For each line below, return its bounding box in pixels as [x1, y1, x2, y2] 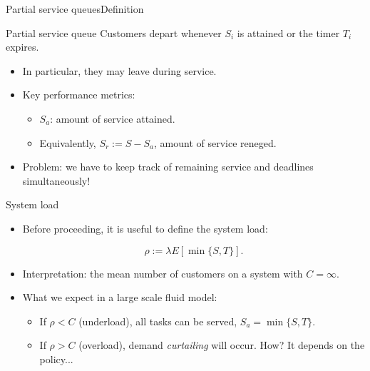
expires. [6, 39, 39, 54]
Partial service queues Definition [6, 1, 144, 16]
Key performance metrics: [22, 87, 135, 102]
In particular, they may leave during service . [22, 63, 217, 78]
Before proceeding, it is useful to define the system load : [22, 220, 268, 235]
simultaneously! [22, 173, 91, 188]
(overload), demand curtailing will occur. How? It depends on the [78, 337, 365, 352]
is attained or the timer [237, 25, 340, 40]
